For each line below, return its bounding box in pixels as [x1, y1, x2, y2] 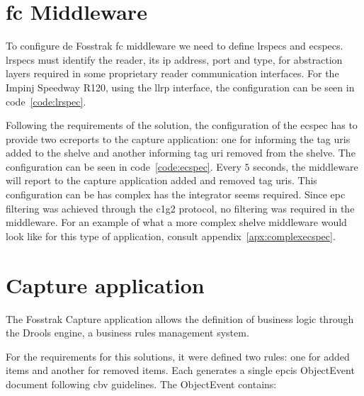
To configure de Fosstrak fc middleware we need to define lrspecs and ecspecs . [6, 38, 343, 53]
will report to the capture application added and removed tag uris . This [6, 173, 317, 188]
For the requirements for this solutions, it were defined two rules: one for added [6, 349, 350, 363]
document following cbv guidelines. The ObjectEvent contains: [6, 376, 277, 391]
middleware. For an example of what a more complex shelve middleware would [6, 215, 347, 230]
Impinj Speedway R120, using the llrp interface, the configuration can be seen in [6, 79, 355, 94]
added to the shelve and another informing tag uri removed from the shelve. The [6, 145, 356, 160]
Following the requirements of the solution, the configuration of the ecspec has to [6, 118, 358, 132]
